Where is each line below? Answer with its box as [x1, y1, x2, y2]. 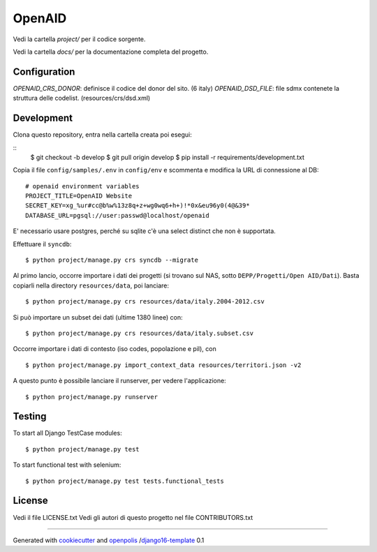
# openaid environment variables [25, 182, 140, 190]
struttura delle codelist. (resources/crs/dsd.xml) [13, 94, 151, 103]
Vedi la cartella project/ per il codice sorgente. [13, 35, 146, 43]
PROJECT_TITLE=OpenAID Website [25, 192, 133, 200]
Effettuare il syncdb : [13, 239, 72, 248]
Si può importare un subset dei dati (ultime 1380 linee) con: [13, 313, 183, 321]
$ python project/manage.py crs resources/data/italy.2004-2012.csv [25, 297, 265, 306]
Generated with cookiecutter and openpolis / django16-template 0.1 [13, 536, 205, 544]
